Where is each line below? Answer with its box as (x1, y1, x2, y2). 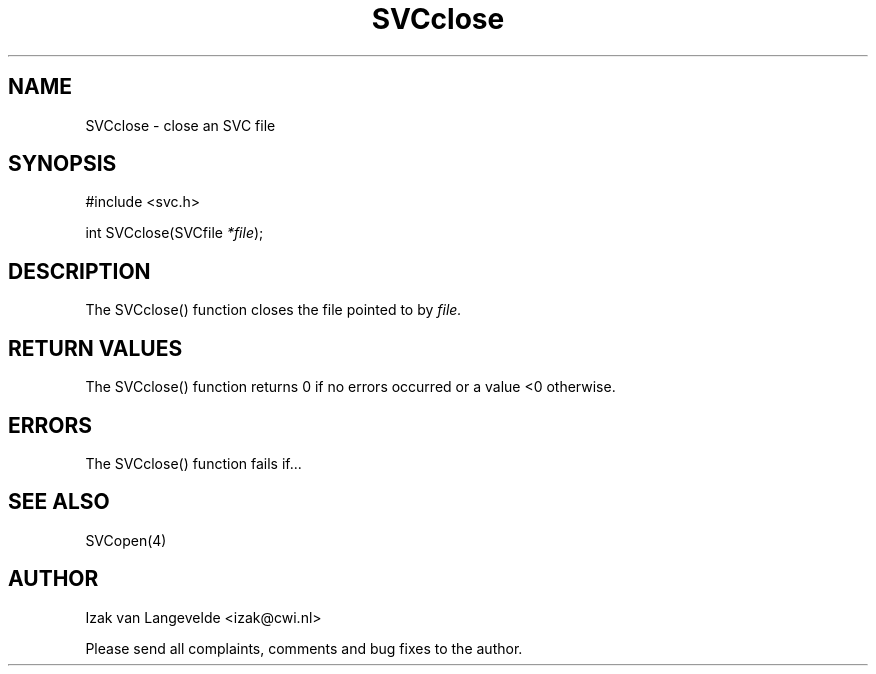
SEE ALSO (8, 489, 110, 515)
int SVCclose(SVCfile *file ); (85, 224, 264, 242)
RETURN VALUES (8, 335, 183, 361)
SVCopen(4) (85, 531, 167, 549)
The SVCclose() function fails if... (85, 454, 302, 472)
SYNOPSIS (8, 151, 117, 177)
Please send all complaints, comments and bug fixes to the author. (85, 639, 523, 657)
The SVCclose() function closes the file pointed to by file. (85, 301, 462, 319)
